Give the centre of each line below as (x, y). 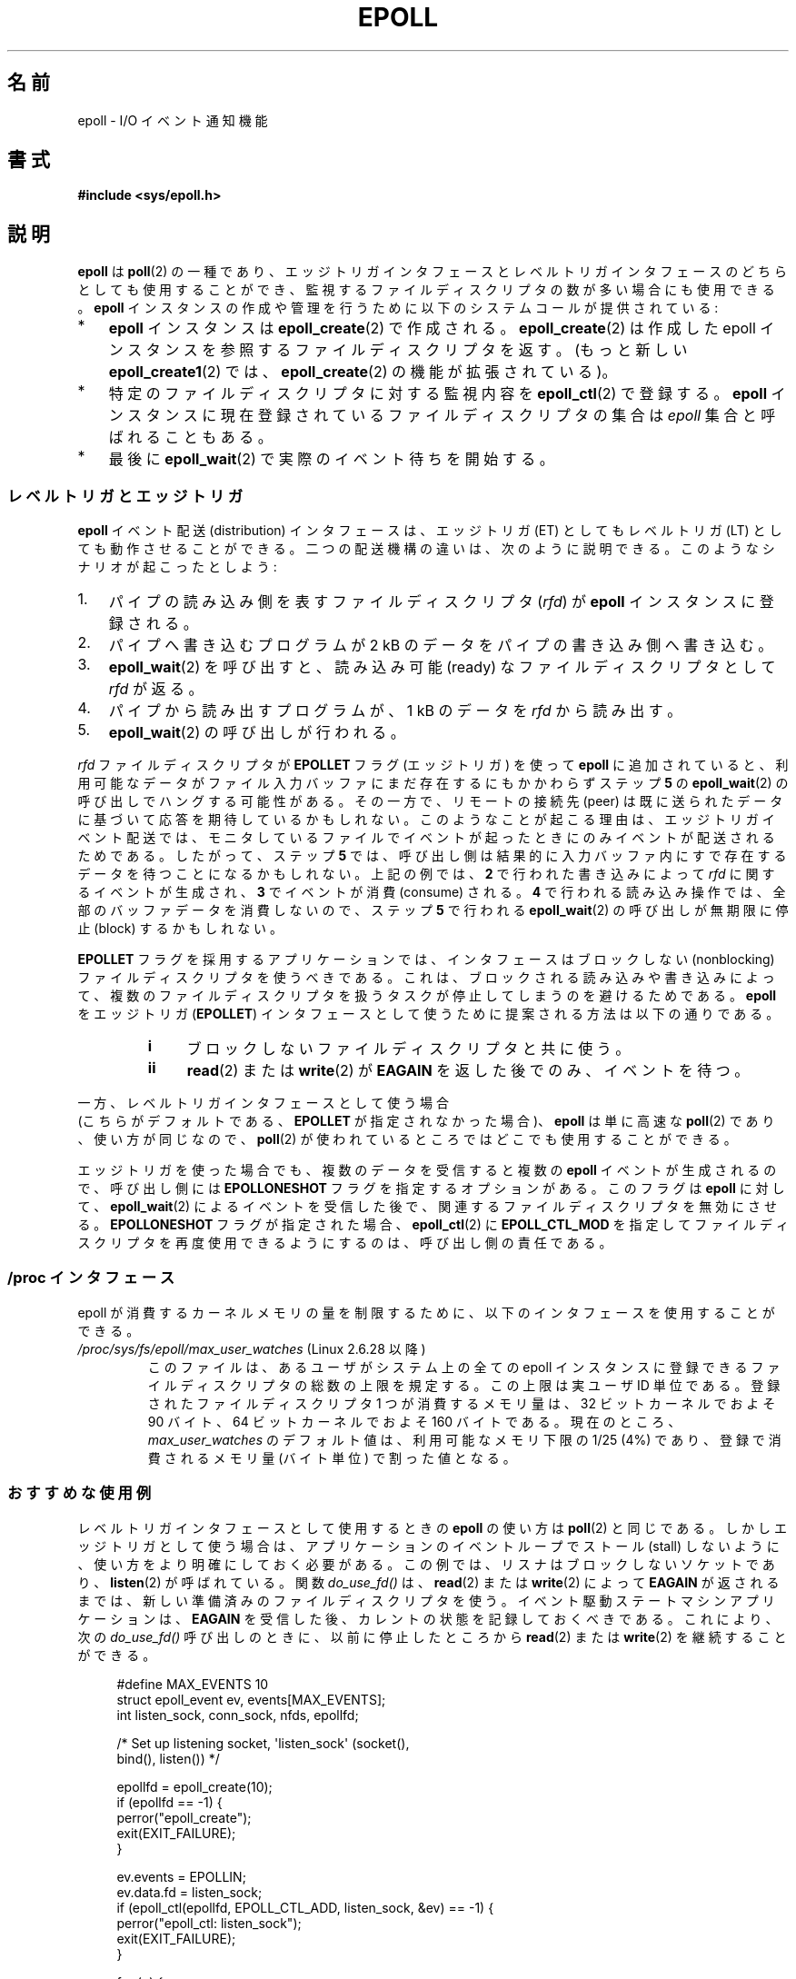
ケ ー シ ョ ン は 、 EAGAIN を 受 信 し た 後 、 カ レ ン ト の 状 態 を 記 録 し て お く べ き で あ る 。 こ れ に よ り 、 (428, 1618)
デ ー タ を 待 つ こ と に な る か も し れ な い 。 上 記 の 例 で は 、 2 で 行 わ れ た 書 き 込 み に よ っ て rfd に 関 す (426, 874)
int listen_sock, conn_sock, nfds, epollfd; (238, 1715)
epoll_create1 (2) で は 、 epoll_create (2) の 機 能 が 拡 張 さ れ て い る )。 (363, 372)
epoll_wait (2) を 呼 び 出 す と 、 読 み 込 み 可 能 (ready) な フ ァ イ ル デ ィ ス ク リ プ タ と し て (442, 667)
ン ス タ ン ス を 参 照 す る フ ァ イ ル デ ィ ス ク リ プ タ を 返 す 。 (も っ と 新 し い (398, 350)
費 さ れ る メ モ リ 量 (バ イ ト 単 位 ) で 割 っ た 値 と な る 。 (332, 1457)
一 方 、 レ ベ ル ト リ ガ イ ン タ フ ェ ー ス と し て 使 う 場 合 (264, 1103)
